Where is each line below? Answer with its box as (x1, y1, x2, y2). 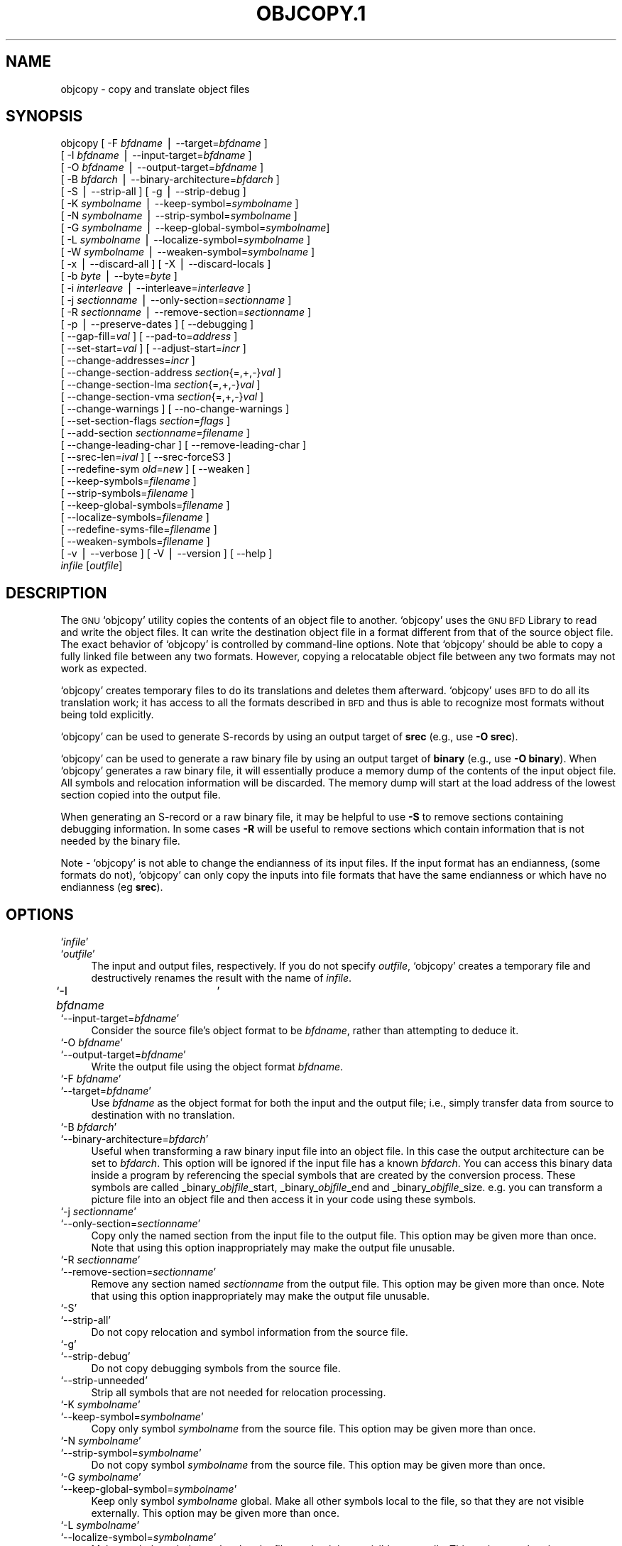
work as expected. (60, 662, 147, 675)
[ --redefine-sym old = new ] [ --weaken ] (60, 463, 251, 476)
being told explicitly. (60, 708, 154, 721)
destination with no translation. (91, 1109, 235, 1122)
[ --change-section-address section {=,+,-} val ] (60, 366, 282, 379)
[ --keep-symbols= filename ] (60, 475, 197, 488)
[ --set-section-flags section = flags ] (60, 415, 231, 427)
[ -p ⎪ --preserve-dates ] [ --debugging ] (60, 318, 254, 331)
